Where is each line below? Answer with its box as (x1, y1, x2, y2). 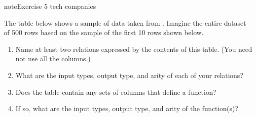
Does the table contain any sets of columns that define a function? (15, 86, 217, 97)
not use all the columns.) (15, 53, 91, 64)
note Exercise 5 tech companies (4, 1, 96, 11)
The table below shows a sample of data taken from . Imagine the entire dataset (4, 17, 246, 28)
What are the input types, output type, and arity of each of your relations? (15, 70, 243, 80)
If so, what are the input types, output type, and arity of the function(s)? (15, 103, 238, 114)
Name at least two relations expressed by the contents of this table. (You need (15, 43, 253, 54)
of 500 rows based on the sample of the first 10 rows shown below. (4, 27, 204, 38)
